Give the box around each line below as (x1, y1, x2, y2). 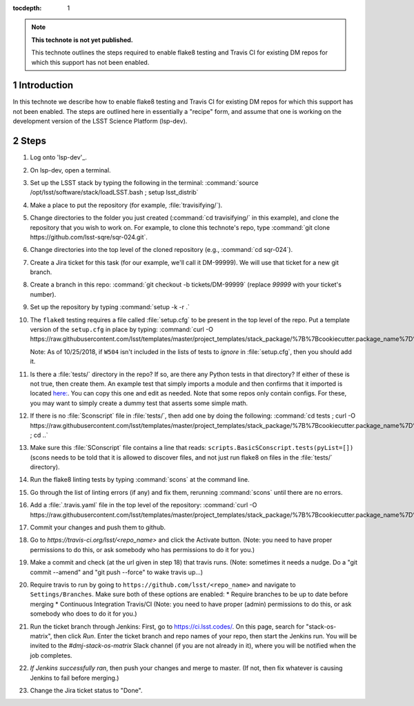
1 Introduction (12, 79, 74, 91)
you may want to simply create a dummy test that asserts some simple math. (30, 399, 248, 407)
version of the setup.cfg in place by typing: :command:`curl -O (30, 325, 214, 334)
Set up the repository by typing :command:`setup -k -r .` (30, 303, 190, 311)
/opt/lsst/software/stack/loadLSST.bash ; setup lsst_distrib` (30, 188, 199, 197)
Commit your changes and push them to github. (30, 523, 166, 531)
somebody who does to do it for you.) (30, 609, 137, 618)
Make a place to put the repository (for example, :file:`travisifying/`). (30, 201, 223, 209)
